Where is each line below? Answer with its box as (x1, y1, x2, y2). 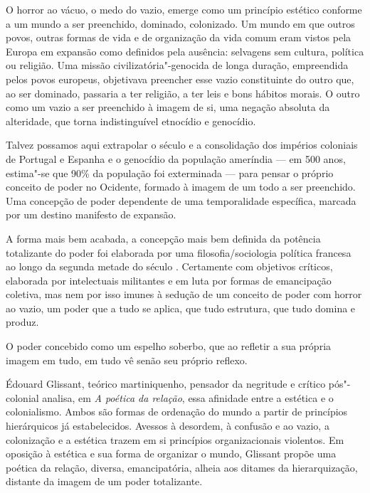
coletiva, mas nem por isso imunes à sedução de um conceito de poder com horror (6, 287, 362, 302)
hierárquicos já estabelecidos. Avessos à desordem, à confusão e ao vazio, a (6, 418, 329, 433)
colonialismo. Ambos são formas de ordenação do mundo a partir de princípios (6, 404, 348, 419)
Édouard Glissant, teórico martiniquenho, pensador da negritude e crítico (6, 376, 326, 391)
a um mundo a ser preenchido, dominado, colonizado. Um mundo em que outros (6, 16, 355, 31)
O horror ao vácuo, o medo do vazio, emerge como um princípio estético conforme (6, 2, 362, 16)
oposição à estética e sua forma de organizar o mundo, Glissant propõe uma (6, 446, 337, 461)
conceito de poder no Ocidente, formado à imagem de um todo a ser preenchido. (6, 179, 356, 194)
